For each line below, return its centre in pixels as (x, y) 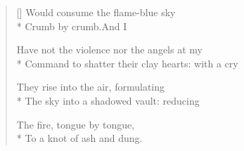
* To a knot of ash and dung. (79, 138)
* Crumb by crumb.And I (72, 26)
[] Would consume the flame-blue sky (96, 12)
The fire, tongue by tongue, (76, 124)
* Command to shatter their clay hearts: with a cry (127, 63)
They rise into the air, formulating (91, 87)
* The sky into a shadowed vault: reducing (108, 100)
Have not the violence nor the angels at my (109, 50)
